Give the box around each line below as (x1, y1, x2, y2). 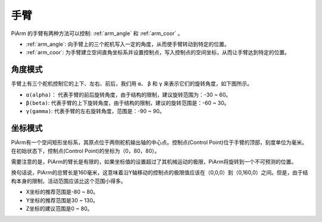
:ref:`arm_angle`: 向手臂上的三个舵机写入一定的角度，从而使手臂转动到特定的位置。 (26, 40, 230, 48)
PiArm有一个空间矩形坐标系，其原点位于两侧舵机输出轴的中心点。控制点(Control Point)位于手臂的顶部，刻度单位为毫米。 (11, 139, 307, 146)
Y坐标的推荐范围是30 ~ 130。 (26, 196, 98, 204)
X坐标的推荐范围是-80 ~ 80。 (26, 188, 99, 196)
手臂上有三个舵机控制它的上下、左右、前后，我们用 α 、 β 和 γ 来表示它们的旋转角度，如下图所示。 (11, 80, 253, 87)
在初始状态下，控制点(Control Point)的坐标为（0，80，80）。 (11, 147, 160, 154)
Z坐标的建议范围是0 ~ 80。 (26, 205, 93, 212)
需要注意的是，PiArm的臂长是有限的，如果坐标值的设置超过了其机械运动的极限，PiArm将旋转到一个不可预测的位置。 (11, 158, 297, 165)
